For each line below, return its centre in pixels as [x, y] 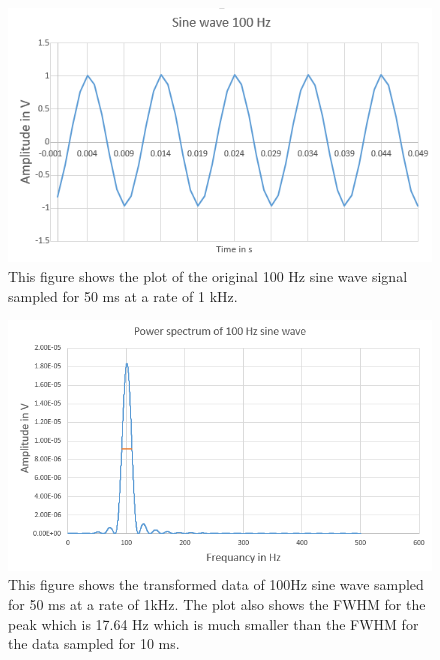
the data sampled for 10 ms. [94, 643]
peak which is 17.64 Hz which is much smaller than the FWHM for [213, 623]
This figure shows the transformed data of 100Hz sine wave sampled [216, 584]
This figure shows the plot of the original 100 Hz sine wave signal [208, 275]
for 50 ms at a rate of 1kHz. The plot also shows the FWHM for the [217, 604]
